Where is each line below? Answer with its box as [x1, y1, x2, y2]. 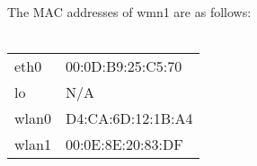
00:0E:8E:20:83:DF [65, 134, 183, 155]
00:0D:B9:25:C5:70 [65, 56, 182, 77]
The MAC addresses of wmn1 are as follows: [7, 3, 252, 21]
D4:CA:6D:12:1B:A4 [65, 108, 193, 129]
